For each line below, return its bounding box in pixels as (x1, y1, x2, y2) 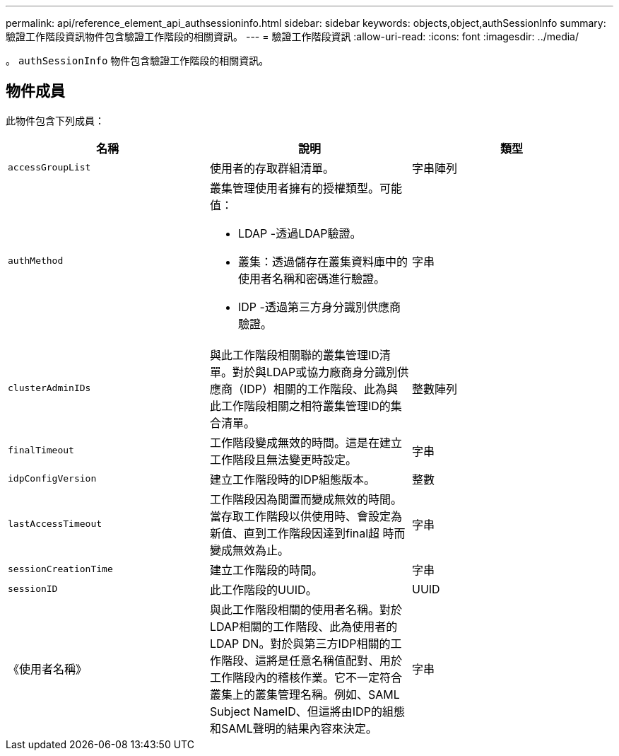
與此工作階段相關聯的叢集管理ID (209, 347, 379, 362)
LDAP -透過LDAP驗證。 (237, 226, 362, 240)
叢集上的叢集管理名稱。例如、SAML (209, 687, 400, 702)
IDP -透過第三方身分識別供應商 (237, 299, 401, 314)
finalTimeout (8, 445, 74, 456)
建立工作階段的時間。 (209, 562, 323, 577)
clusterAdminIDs (8, 383, 91, 394)
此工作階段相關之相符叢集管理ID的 (209, 398, 391, 413)
